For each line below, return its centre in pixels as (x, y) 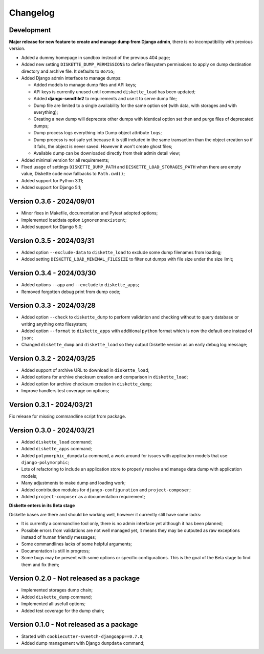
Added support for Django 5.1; (51, 188)
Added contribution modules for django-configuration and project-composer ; (106, 490)
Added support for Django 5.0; (52, 227)
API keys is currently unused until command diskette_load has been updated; (114, 92)
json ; (27, 338)
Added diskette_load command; (57, 442)
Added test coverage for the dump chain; (63, 611)
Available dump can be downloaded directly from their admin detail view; (107, 153)
